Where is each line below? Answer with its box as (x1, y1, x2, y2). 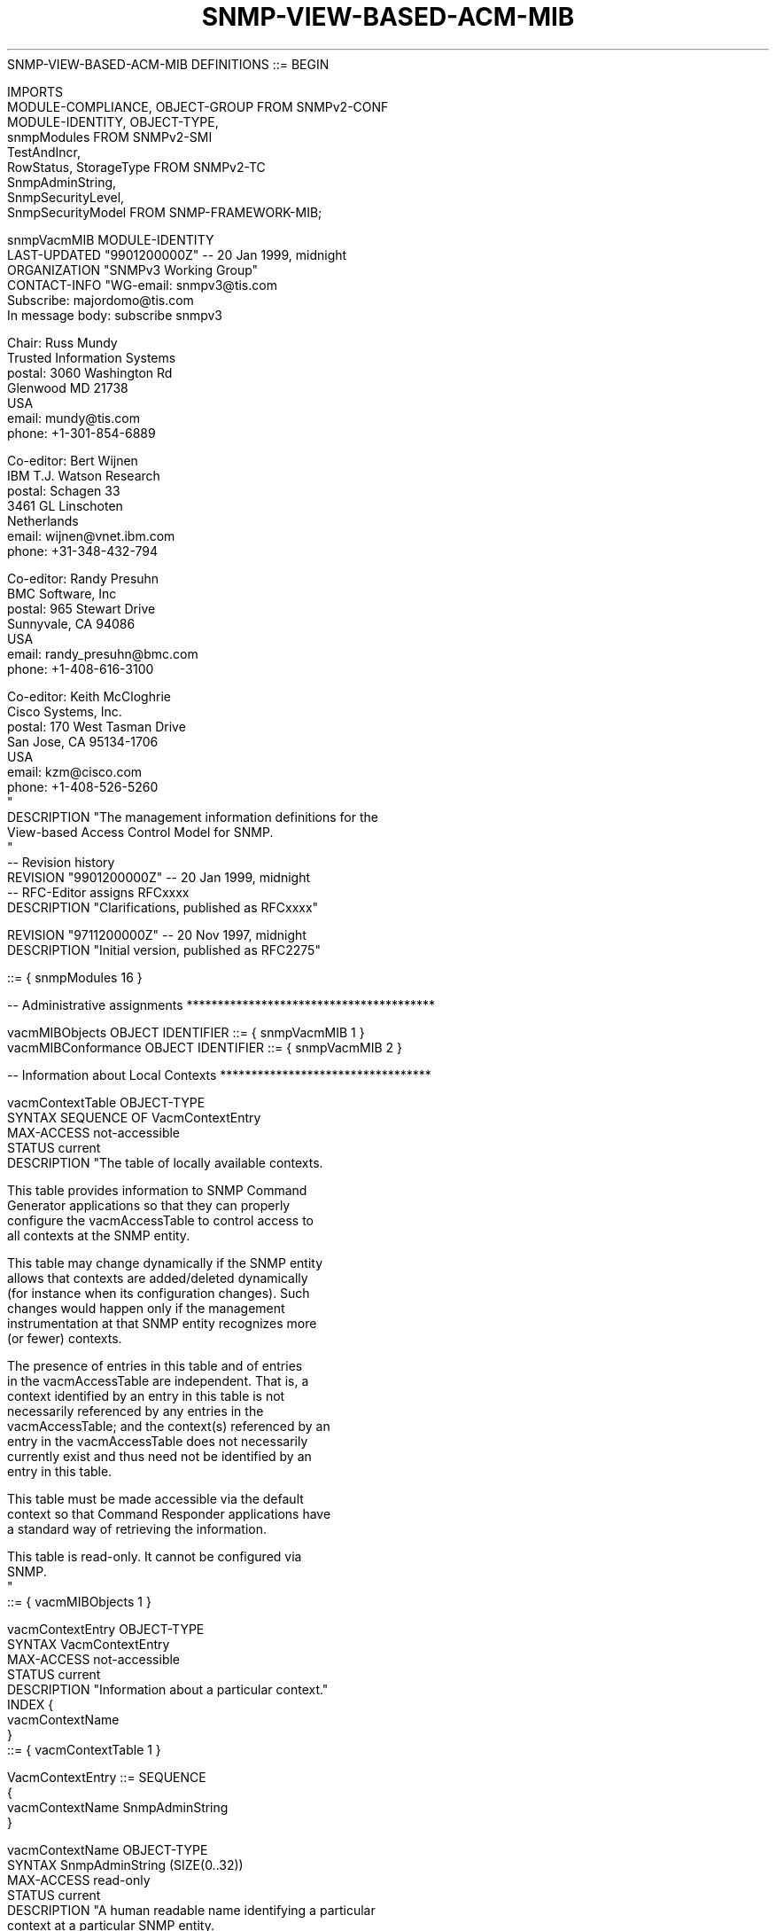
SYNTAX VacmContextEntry (7, 1636, 170, 1652)
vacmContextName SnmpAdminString (7, 1799, 229, 1815)
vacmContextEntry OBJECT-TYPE (7, 1621, 205, 1637)
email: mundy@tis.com (7, 410, 140, 426)
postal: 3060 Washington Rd (7, 364, 173, 380)
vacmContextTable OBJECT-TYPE (7, 1094, 206, 1110)
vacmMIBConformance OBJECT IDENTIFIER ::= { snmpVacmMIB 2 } (7, 1039, 402, 1055)
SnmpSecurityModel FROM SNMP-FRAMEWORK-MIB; (7, 204, 322, 220)
